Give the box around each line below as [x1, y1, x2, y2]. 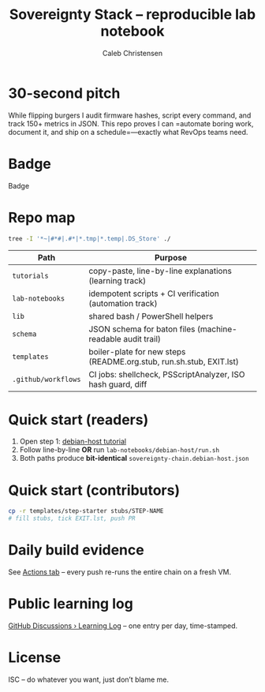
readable [88, 334, 122, 345]
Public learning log [8, 595, 134, 613]
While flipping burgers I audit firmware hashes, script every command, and [8, 110, 252, 120]
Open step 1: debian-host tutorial [19, 436, 127, 447]
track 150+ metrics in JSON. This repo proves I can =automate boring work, [8, 118, 254, 128]
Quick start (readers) [8, 410, 149, 428]
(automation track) [88, 298, 158, 309]
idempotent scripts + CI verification [88, 288, 219, 299]
